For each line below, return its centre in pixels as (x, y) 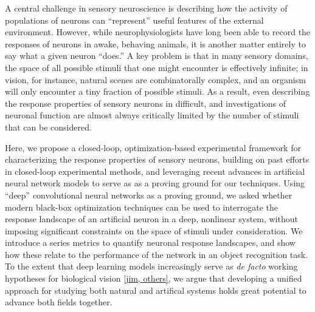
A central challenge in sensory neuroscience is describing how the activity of (146, 8)
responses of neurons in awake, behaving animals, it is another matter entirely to (155, 43)
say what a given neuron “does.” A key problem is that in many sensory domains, (157, 56)
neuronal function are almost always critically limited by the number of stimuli (152, 115)
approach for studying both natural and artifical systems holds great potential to (156, 290)
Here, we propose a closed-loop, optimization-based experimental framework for (153, 147)
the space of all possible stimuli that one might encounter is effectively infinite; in (157, 67)
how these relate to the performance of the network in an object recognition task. (157, 254)
